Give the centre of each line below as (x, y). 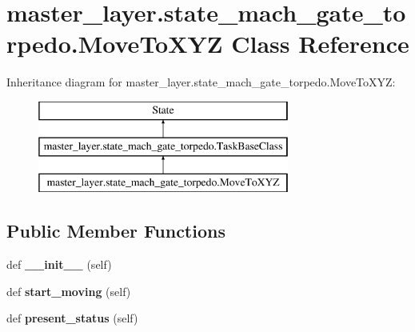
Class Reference (320, 44)
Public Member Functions (116, 231)
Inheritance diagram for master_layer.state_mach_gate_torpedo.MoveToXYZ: (201, 82)
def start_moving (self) (69, 291)
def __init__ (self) (59, 264)
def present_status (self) (72, 318)
